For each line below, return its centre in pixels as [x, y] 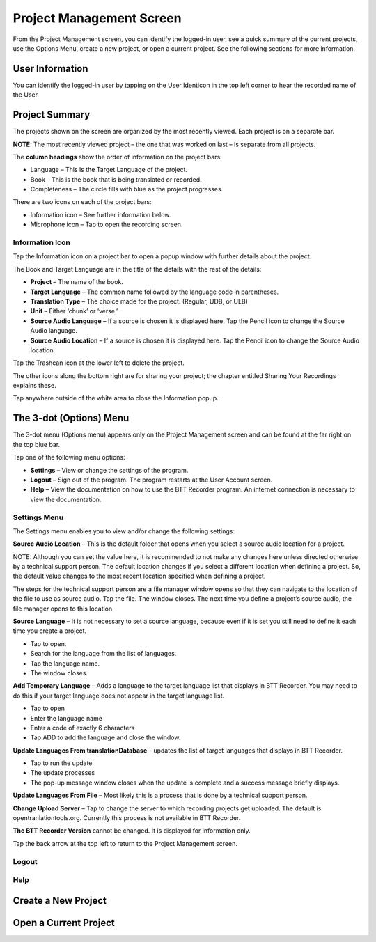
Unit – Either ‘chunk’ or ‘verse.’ [74, 311]
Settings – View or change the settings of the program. [109, 470]
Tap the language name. [65, 663]
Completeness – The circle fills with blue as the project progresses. [127, 189]
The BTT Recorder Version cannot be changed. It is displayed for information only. [132, 831]
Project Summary [52, 115]
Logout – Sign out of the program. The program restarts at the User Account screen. [151, 480]
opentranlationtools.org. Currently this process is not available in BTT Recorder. [127, 818]
